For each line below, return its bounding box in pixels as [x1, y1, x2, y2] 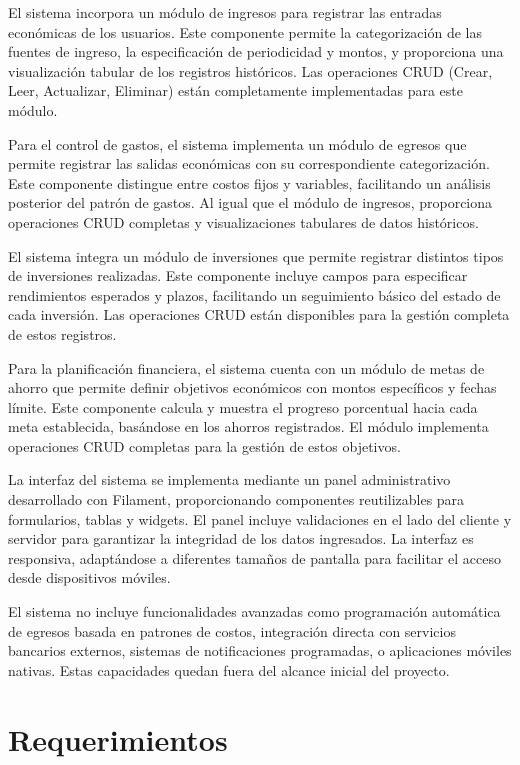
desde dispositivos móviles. [8, 567, 171, 588]
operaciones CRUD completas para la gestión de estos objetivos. [8, 435, 401, 456]
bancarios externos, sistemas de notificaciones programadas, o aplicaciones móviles [8, 640, 512, 661]
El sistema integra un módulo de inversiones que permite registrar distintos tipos [8, 245, 504, 266]
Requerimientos [8, 718, 228, 759]
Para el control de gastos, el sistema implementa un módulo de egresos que [8, 133, 467, 154]
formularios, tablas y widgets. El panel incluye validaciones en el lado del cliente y [8, 508, 512, 529]
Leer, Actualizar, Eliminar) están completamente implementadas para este [8, 80, 463, 101]
